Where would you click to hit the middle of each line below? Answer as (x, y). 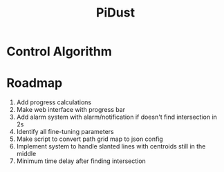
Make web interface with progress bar (71, 110)
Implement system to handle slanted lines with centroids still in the (111, 146)
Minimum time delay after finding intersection (81, 161)
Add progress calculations (54, 102)
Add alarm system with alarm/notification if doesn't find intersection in (116, 117)
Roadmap (35, 83)
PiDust (115, 13)
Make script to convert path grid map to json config (90, 139)
